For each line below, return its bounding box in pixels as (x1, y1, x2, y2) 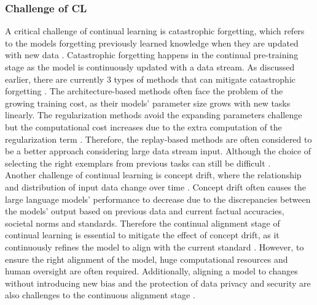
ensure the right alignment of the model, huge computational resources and (5, 252, 288, 265)
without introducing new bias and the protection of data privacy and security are (5, 276, 311, 289)
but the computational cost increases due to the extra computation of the (5, 120, 282, 133)
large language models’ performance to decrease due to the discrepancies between (5, 192, 311, 205)
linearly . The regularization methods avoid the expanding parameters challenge (5, 108, 302, 121)
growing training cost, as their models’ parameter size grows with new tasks (5, 96, 291, 109)
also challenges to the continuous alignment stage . (5, 288, 195, 301)
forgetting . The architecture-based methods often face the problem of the (5, 85, 283, 97)
